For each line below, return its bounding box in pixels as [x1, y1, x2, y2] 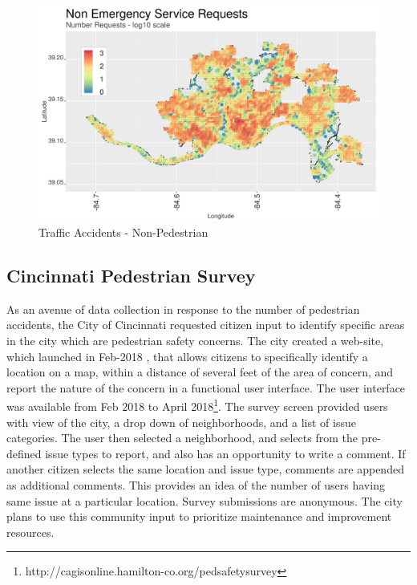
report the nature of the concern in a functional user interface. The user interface [6, 379, 406, 396]
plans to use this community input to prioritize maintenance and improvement [6, 508, 392, 525]
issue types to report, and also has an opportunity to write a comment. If [45, 445, 406, 461]
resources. [6, 523, 55, 540]
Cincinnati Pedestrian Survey [6, 263, 256, 288]
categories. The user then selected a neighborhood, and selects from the [6, 429, 358, 446]
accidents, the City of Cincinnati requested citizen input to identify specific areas [6, 316, 405, 333]
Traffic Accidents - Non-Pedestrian [38, 224, 208, 241]
